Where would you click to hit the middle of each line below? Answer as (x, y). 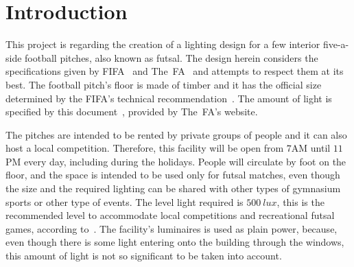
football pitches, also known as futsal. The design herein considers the (172, 57)
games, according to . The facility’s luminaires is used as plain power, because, (172, 228)
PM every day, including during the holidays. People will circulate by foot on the (176, 161)
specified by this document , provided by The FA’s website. (132, 112)
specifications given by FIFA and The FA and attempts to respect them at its (175, 71)
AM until (311, 148)
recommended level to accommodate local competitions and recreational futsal (170, 215)
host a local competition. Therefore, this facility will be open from (145, 148)
